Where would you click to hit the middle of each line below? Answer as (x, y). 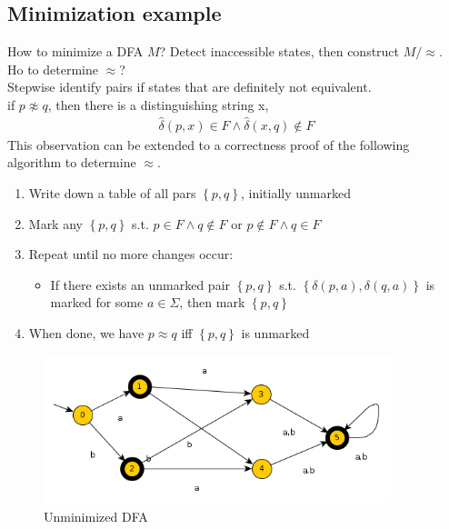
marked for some (97, 302)
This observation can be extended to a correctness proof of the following (209, 144)
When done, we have (86, 332)
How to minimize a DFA (75, 51)
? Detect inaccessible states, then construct (279, 51)
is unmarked (275, 332)
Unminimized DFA (96, 516)
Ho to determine (53, 69)
